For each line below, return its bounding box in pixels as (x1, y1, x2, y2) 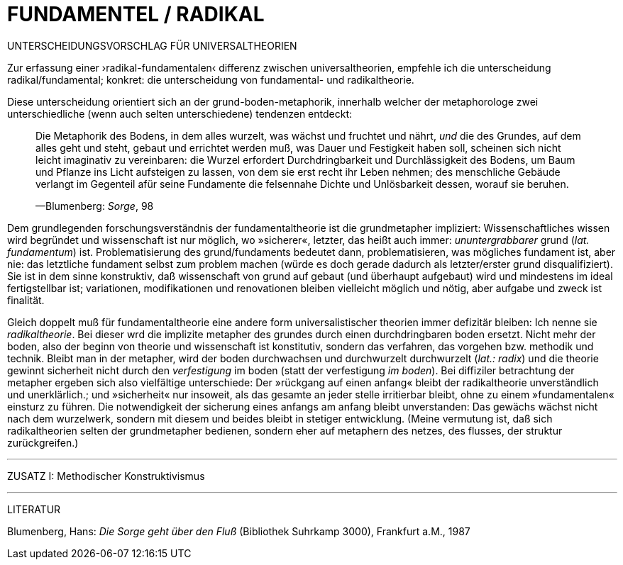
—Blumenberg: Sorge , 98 (35, 199, 154, 212)
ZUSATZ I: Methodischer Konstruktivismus (7, 469, 205, 482)
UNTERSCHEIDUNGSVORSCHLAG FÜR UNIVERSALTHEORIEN (7, 39, 297, 52)
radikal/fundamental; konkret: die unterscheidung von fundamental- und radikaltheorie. (7, 73, 414, 86)
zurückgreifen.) (7, 436, 79, 449)
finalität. (7, 293, 45, 306)
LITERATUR (7, 503, 61, 515)
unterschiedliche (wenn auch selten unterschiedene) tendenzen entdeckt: (7, 107, 353, 120)
